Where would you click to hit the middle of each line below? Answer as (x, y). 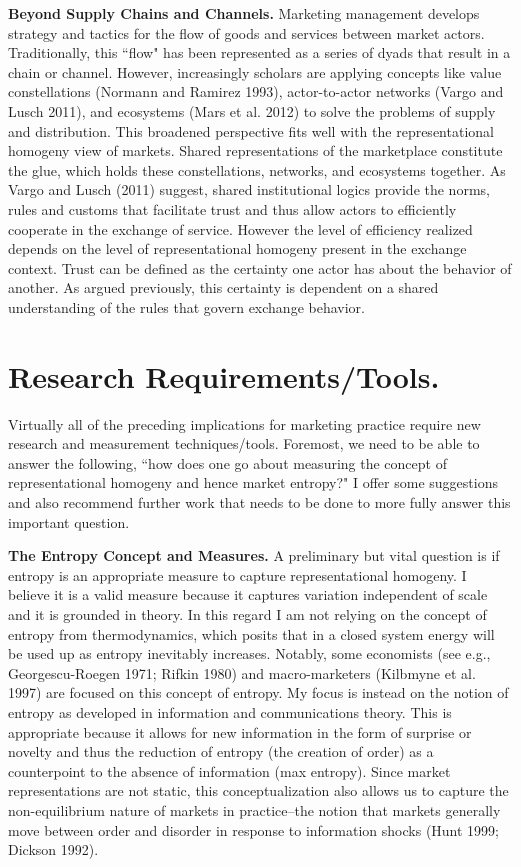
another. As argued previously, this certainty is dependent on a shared (223, 287)
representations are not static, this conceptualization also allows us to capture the (258, 790)
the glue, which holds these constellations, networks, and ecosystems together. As (257, 169)
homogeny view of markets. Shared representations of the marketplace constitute (255, 150)
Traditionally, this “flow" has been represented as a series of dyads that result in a (259, 52)
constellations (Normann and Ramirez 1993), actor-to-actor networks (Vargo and (256, 91)
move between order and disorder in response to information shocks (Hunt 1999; (254, 829)
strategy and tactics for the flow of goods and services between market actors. (246, 32)
